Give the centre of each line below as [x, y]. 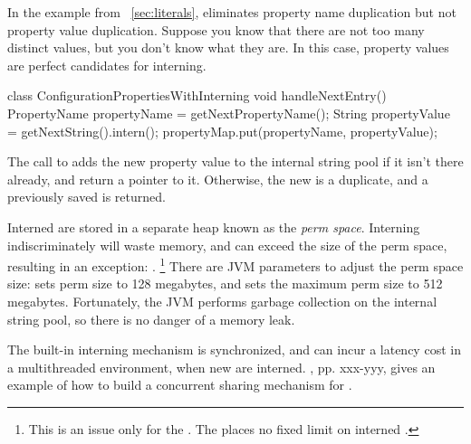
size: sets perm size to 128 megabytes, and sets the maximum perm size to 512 [225, 283]
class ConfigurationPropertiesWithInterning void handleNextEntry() [197, 95]
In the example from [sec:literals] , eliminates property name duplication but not [232, 12]
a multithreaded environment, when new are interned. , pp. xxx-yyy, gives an [221, 367]
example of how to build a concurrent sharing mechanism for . [180, 385]
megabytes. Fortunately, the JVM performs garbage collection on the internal [222, 301]
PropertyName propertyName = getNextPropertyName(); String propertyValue [229, 113]
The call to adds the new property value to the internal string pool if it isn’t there [235, 161]
